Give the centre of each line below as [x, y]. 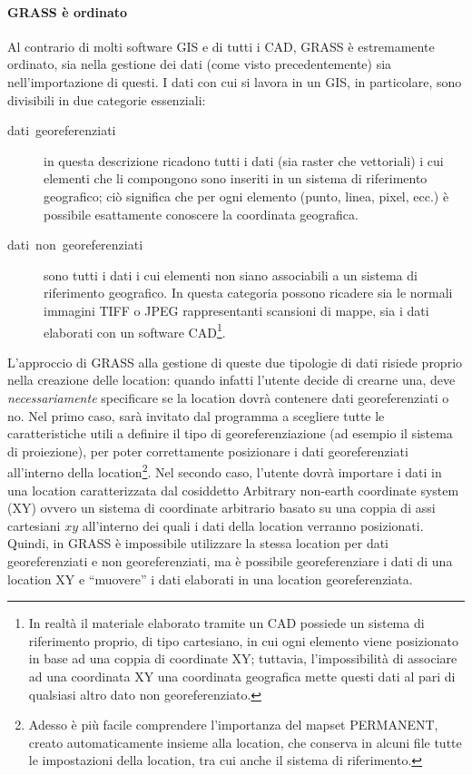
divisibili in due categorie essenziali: [107, 99]
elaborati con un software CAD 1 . [135, 330]
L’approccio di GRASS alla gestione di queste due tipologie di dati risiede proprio [235, 362]
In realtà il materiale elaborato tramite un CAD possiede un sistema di [226, 623]
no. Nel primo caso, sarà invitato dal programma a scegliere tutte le [196, 415]
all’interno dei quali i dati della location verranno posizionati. [253, 525]
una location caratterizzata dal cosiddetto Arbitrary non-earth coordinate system [233, 490]
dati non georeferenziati [75, 245]
